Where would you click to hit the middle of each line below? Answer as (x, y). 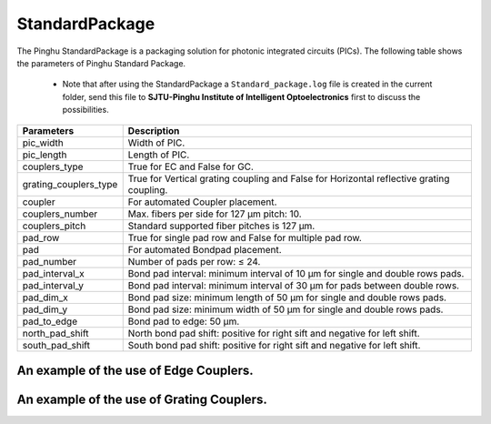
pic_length (45, 155)
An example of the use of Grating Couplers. (142, 399)
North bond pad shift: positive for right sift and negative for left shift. (274, 333)
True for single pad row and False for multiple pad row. (245, 237)
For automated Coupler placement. (202, 202)
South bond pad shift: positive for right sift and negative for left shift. (274, 345)
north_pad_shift (56, 333)
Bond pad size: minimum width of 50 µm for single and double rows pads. (286, 309)
